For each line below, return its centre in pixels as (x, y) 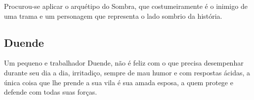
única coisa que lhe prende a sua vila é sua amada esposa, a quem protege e (119, 82)
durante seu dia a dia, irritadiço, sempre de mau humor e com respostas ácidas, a (127, 72)
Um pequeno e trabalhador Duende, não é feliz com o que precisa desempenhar (124, 63)
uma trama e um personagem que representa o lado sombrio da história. (113, 16)
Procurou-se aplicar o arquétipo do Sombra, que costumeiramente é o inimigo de (126, 6)
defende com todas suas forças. (51, 92)
